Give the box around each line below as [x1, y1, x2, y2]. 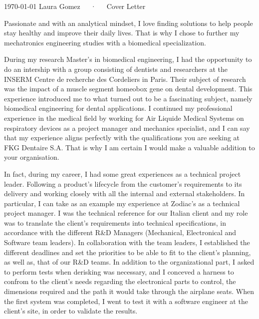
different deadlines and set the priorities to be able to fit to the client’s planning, [4, 247, 251, 257]
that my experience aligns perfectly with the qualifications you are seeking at [4, 132, 240, 143]
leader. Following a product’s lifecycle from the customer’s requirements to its [4, 178, 242, 189]
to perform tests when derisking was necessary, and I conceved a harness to [4, 266, 234, 277]
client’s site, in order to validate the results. [4, 306, 138, 316]
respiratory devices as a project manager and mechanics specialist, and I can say [4, 122, 250, 133]
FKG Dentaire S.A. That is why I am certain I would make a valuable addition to [4, 142, 255, 152]
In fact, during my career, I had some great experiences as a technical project [4, 168, 241, 179]
